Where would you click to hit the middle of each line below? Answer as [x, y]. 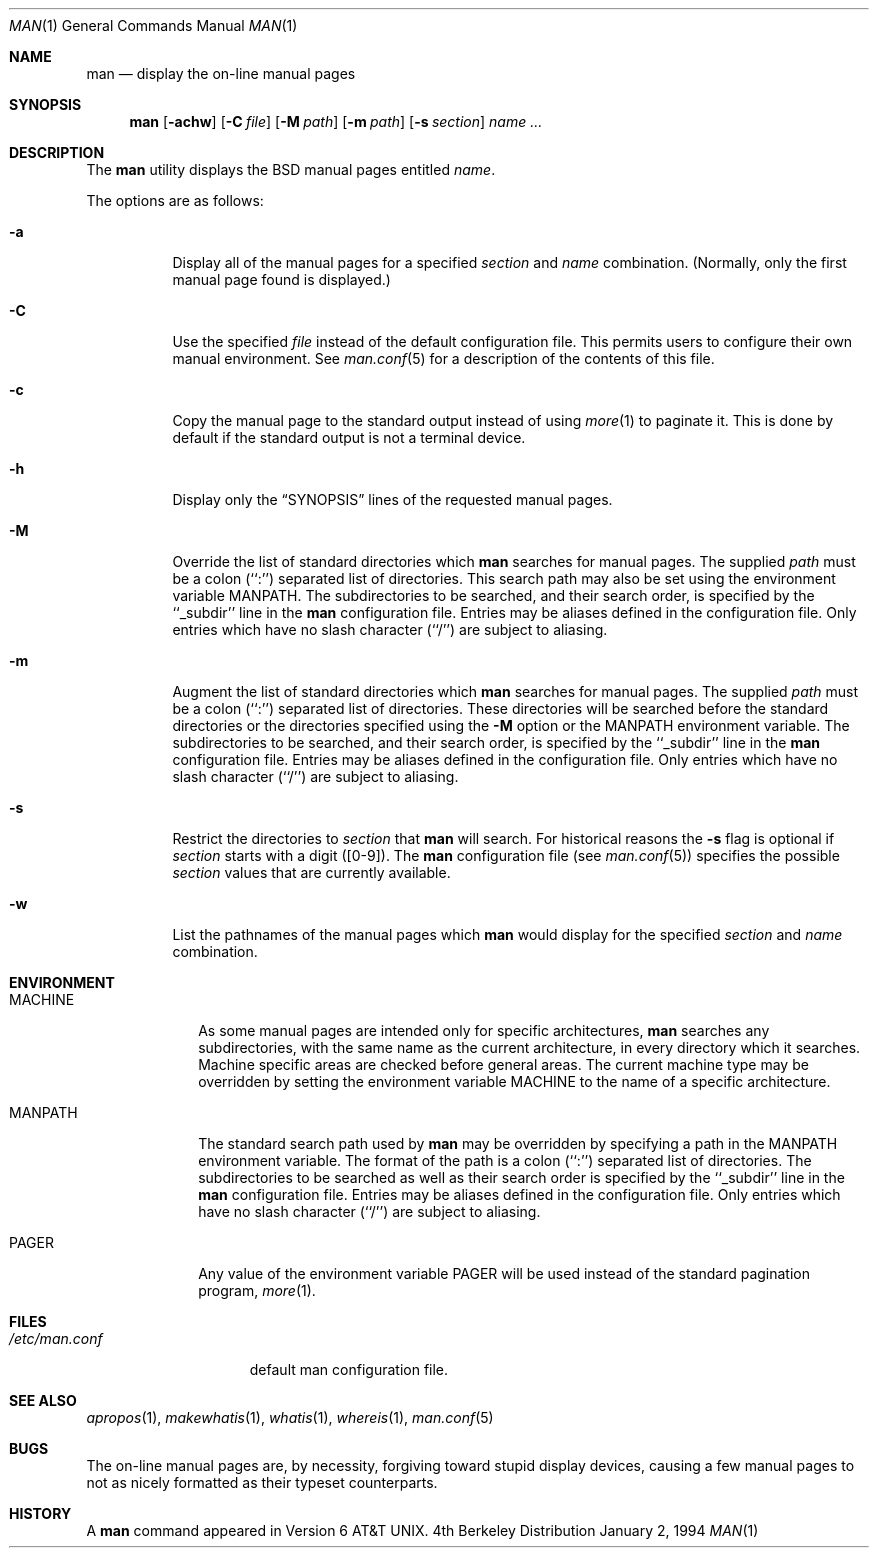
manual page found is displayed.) [281, 279]
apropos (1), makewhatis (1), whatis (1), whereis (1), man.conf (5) [290, 1417]
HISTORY [40, 1513]
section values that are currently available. [311, 872]
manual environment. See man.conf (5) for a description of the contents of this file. [443, 358]
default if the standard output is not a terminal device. [349, 437]
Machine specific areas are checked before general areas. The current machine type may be [503, 1064]
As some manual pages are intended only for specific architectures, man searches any [484, 1030]
